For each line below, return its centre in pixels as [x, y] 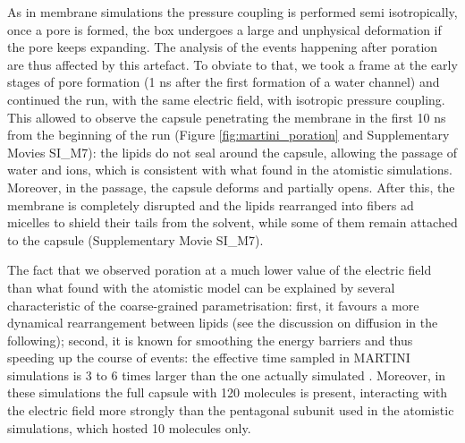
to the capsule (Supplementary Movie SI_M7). [135, 239]
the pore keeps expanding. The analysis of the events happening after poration [223, 47]
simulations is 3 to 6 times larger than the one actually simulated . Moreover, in [227, 375]
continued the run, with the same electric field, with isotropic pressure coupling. [226, 99]
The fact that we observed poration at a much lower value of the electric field [220, 270]
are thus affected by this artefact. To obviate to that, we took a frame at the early [232, 64]
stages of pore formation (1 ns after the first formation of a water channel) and [224, 82]
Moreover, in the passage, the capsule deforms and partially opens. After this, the [231, 187]
